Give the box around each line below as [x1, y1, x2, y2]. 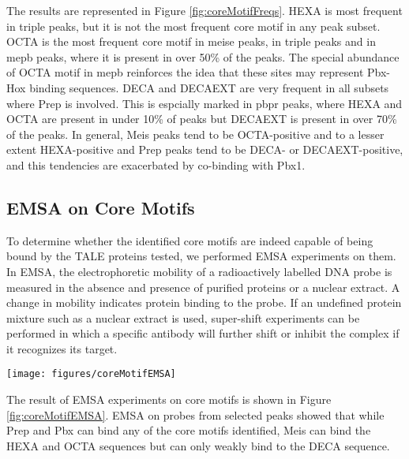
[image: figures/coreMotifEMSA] [6, 368, 176, 380]
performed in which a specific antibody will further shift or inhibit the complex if [6, 325, 400, 341]
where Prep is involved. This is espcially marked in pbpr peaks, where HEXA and [6, 95, 403, 111]
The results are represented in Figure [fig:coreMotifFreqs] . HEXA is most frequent [6, 2, 403, 18]
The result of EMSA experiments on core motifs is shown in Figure [6, 391, 332, 408]
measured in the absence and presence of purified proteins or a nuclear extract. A [6, 278, 400, 295]
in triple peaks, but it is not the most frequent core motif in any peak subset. [6, 17, 381, 34]
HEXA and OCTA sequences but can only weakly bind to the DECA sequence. [6, 437, 390, 453]
